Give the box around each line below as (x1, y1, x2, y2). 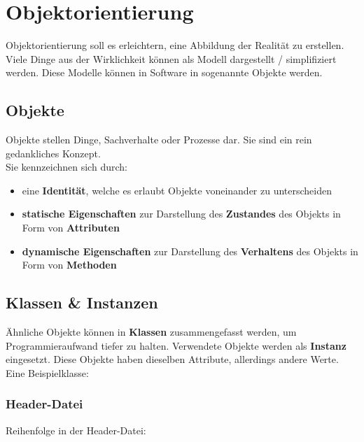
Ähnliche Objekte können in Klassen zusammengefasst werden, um (6, 325, 297, 339)
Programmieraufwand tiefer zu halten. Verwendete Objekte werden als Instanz (6, 338, 346, 352)
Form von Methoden (22, 257, 117, 272)
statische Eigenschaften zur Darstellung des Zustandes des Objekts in (22, 206, 341, 221)
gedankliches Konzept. (6, 145, 101, 160)
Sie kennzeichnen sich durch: (6, 159, 127, 174)
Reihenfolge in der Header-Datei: (6, 422, 146, 437)
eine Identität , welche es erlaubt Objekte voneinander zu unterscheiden (22, 183, 332, 197)
